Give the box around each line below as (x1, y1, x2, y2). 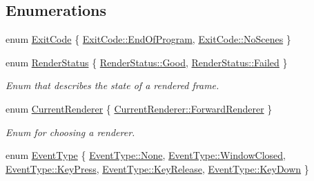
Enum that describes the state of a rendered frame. (6, 78, 219, 93)
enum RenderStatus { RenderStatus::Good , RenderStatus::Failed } (6, 55, 288, 69)
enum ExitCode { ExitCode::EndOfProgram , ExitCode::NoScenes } (6, 32, 291, 46)
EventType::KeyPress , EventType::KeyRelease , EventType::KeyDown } (6, 161, 309, 175)
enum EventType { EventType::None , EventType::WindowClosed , (6, 148, 286, 162)
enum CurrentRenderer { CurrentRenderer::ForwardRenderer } (6, 101, 273, 115)
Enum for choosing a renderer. (6, 124, 135, 139)
